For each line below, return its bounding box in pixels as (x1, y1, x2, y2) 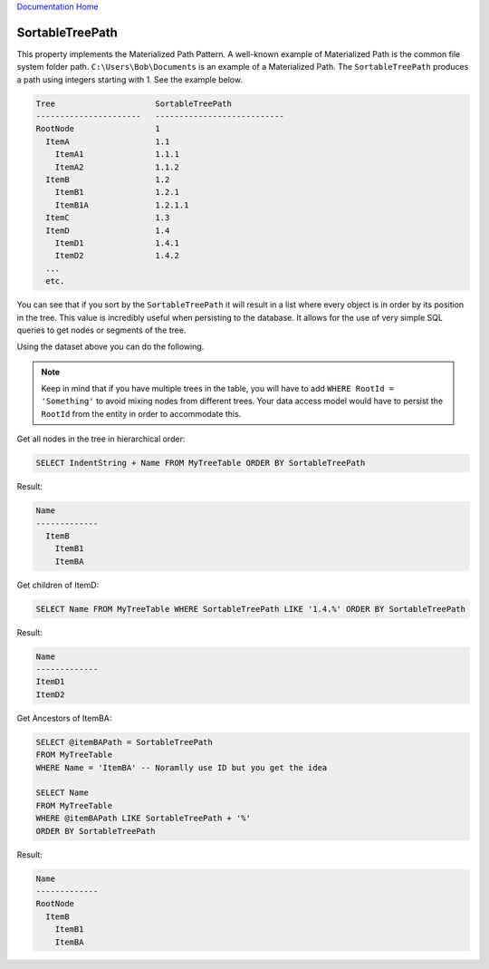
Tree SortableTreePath (35, 98, 233, 109)
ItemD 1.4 (45, 225, 170, 236)
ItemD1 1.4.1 (54, 237, 180, 248)
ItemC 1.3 (45, 213, 170, 223)
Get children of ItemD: (16, 579, 100, 590)
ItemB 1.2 (45, 175, 170, 185)
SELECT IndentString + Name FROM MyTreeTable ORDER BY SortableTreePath (35, 458, 366, 469)
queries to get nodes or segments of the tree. (16, 325, 187, 335)
